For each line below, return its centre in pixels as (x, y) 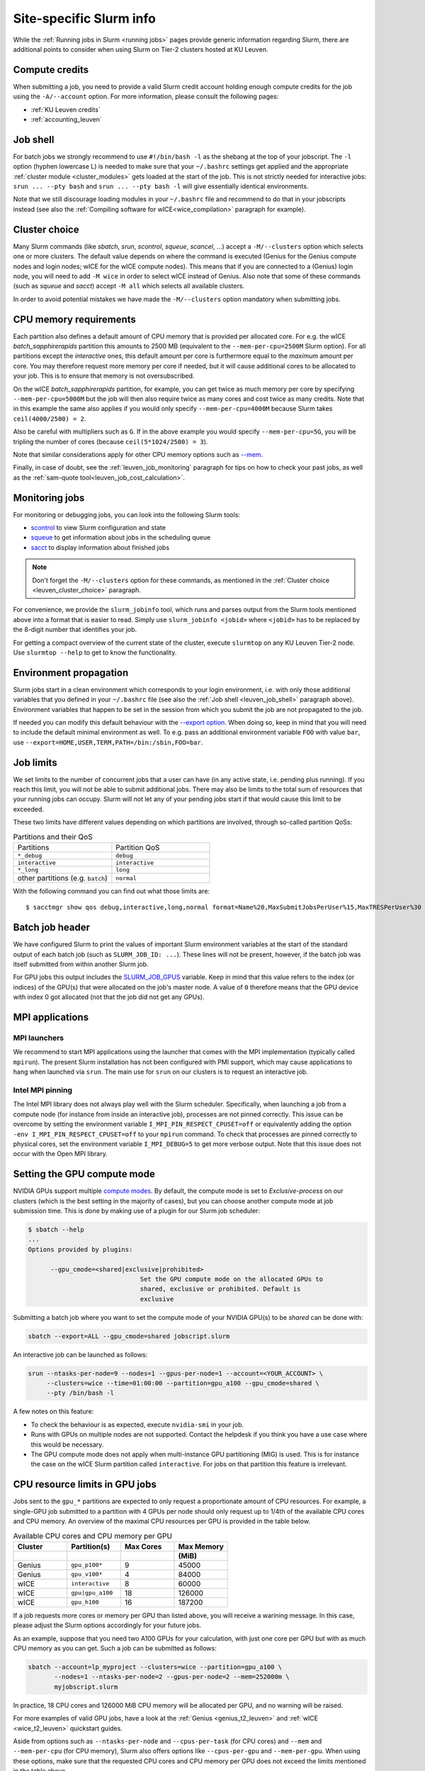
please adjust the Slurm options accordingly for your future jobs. (107, 1625)
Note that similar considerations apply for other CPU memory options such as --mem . (138, 454)
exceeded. (28, 809)
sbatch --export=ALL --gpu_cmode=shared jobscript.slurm (129, 1336)
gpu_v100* (87, 1574)
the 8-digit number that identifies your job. (75, 630)
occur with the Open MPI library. (60, 1154)
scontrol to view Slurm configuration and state (98, 528)
